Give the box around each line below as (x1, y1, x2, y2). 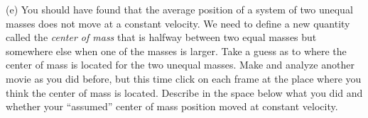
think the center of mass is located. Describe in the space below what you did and (6, 85, 363, 100)
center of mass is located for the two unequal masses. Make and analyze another (6, 57, 355, 72)
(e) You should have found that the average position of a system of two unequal (6, 2, 353, 16)
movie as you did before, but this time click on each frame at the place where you (6, 71, 362, 85)
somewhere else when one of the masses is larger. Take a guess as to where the (6, 43, 347, 58)
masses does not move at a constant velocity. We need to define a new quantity (6, 16, 350, 30)
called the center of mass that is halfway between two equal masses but (6, 30, 317, 45)
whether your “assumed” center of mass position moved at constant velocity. (6, 99, 338, 114)
